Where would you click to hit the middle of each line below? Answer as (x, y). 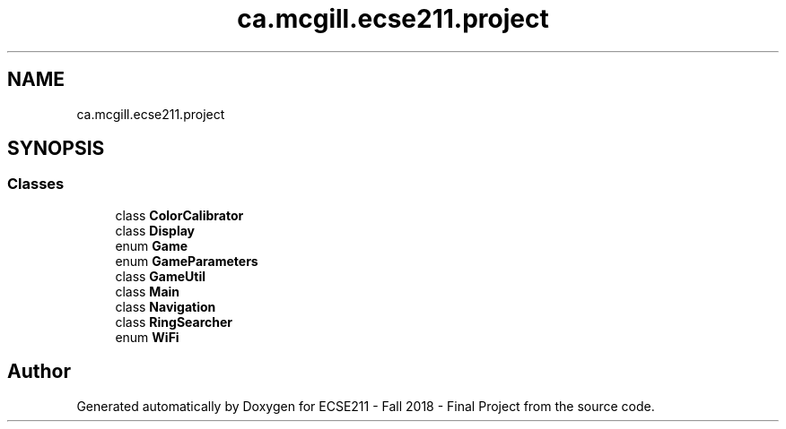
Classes (36, 184)
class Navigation (166, 306)
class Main (148, 291)
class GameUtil (161, 276)
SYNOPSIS (56, 149)
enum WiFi (147, 337)
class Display (155, 230)
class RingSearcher (174, 322)
